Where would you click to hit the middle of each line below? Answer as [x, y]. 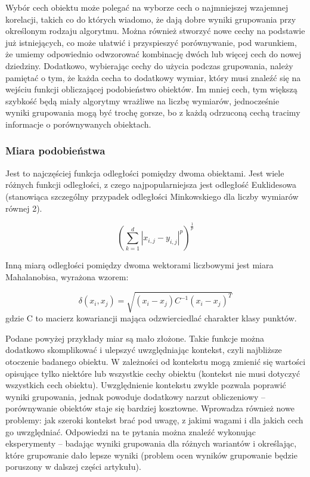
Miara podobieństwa [55, 151]
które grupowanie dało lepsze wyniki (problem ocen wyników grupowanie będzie [151, 455]
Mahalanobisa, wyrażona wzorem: [67, 277]
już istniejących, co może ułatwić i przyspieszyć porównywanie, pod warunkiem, [151, 42]
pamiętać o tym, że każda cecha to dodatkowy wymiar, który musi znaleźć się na [153, 77]
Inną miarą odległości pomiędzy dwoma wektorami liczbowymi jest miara [139, 265]
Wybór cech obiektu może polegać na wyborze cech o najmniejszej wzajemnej [147, 7]
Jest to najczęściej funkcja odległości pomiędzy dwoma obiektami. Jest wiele [145, 173]
